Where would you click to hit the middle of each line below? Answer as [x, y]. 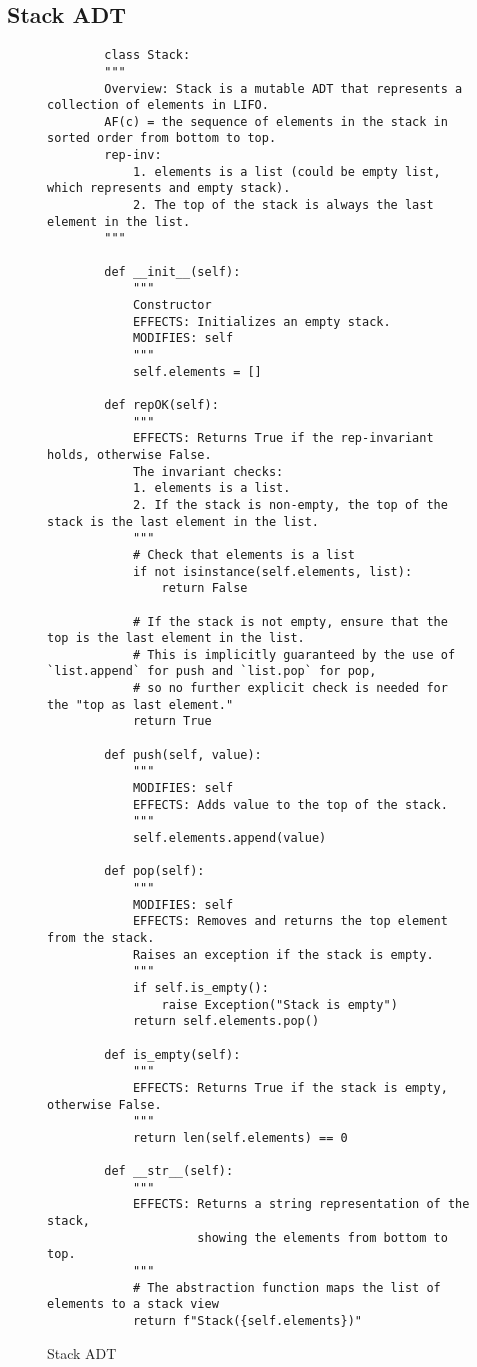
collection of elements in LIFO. [158, 105]
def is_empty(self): [172, 1054]
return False [204, 588]
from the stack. [101, 937]
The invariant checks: [208, 471]
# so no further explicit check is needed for [290, 688]
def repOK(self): [161, 404]
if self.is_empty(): [200, 987]
